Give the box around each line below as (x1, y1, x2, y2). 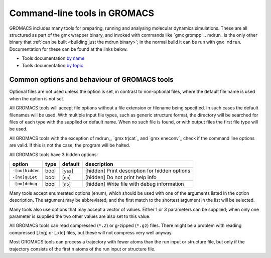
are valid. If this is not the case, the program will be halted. (9, 142, 130, 148)
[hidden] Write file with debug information (85, 180, 184, 187)
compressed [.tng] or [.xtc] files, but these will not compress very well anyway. (9, 229, 173, 235)
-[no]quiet (12, 175, 38, 180)
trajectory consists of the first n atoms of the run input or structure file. (9, 246, 156, 252)
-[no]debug (12, 181, 38, 187)
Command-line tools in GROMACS (9, 8, 155, 19)
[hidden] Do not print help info (85, 174, 157, 181)
